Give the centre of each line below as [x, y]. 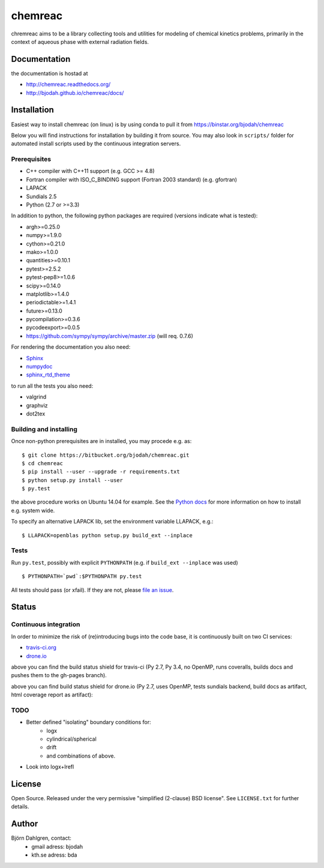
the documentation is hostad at [49, 73]
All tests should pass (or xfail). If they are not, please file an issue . [92, 590]
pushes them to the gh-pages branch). [59, 675]
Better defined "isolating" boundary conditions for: [88, 722]
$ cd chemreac [42, 463]
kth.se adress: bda [54, 855]
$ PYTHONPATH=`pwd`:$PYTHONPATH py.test [82, 577]
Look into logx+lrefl [50, 767]
